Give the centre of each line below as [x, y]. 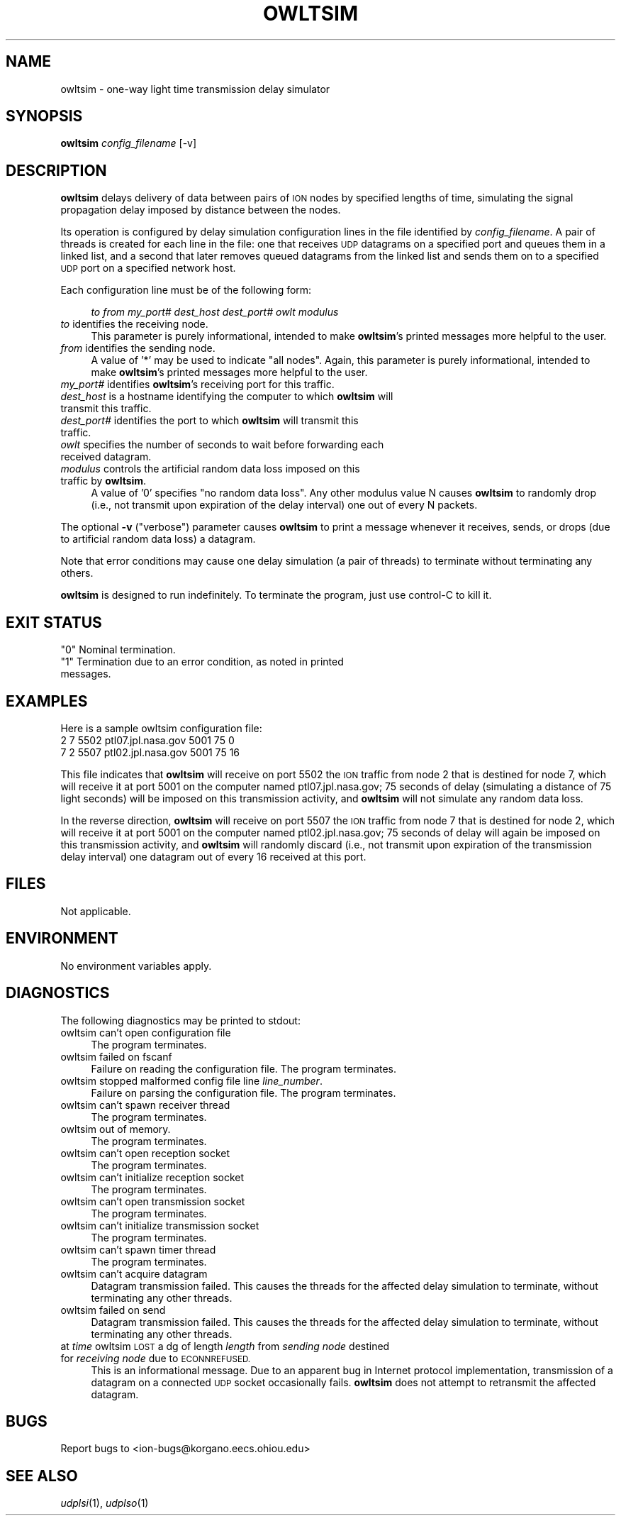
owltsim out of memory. [116, 1129]
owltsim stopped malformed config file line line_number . [191, 1080]
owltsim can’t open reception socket [145, 1153]
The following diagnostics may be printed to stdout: [180, 1020]
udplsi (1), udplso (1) [105, 1503]
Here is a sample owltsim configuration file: [161, 728]
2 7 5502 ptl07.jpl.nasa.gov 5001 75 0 [147, 740]
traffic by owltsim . [103, 481]
